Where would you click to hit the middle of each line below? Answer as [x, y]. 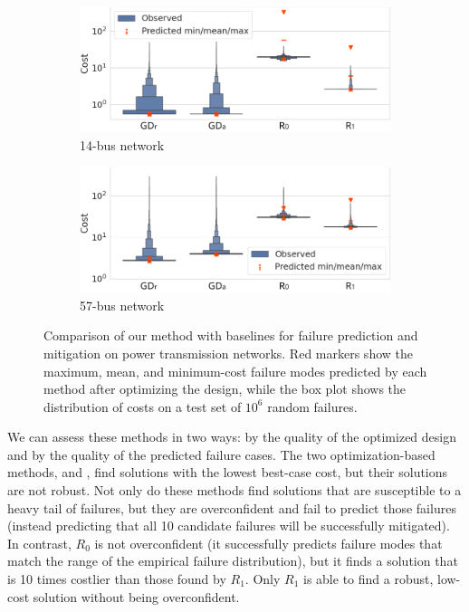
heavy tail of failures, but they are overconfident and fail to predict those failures [232, 507]
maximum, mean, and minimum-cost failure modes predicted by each [235, 371]
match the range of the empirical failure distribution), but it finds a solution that [233, 561]
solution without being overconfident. [136, 596]
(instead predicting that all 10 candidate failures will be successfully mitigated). [229, 526]
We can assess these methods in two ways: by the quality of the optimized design [232, 437]
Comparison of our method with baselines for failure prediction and [231, 335]
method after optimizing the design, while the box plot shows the [225, 389]
